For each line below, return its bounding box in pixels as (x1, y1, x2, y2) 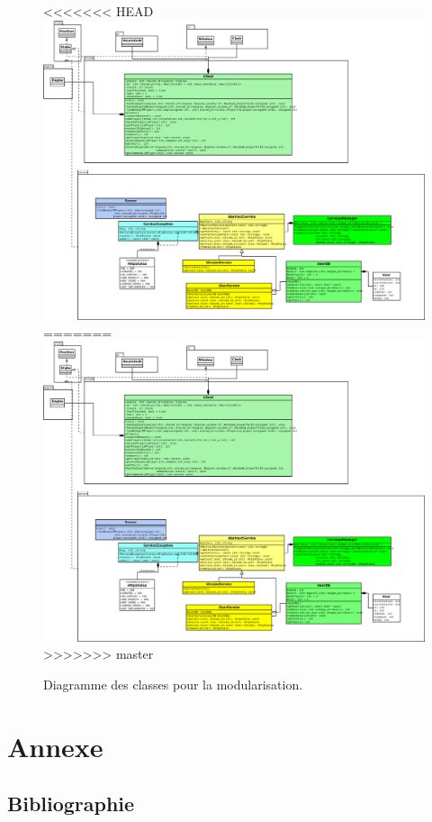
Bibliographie (7, 790, 135, 817)
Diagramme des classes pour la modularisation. (43, 674, 303, 693)
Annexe (7, 727, 103, 764)
